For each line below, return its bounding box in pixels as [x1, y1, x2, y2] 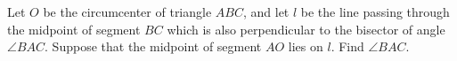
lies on [288, 37, 323, 56]
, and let [242, 3, 290, 20]
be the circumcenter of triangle [43, 3, 212, 20]
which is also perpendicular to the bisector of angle [167, 19, 445, 38]
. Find [331, 37, 364, 56]
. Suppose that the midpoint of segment [45, 37, 262, 56]
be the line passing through [300, 3, 450, 20]
